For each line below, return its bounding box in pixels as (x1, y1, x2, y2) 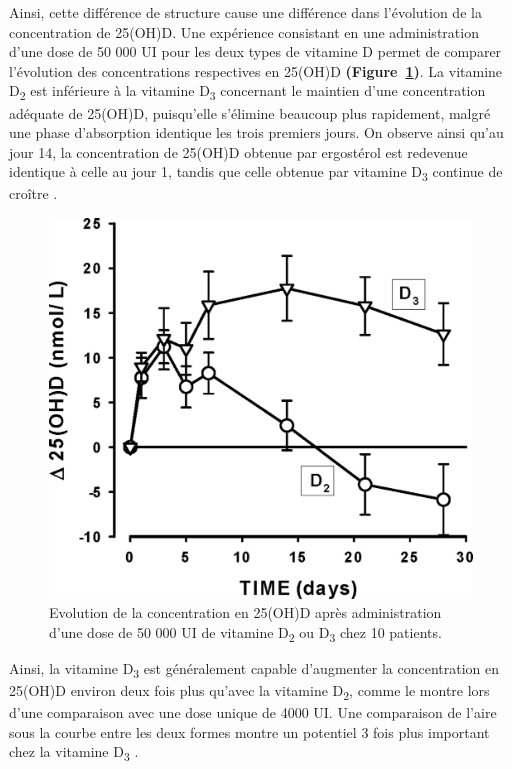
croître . (9, 183, 58, 204)
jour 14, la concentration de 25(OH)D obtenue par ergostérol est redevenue (9, 141, 468, 162)
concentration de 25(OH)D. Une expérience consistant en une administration (9, 21, 479, 42)
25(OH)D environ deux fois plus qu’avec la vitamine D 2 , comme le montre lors (9, 679, 490, 703)
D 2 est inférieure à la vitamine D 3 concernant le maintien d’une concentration (9, 80, 486, 104)
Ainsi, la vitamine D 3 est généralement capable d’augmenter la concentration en (9, 657, 500, 681)
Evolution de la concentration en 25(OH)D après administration (49, 602, 442, 623)
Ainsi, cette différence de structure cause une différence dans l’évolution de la (9, 2, 482, 22)
